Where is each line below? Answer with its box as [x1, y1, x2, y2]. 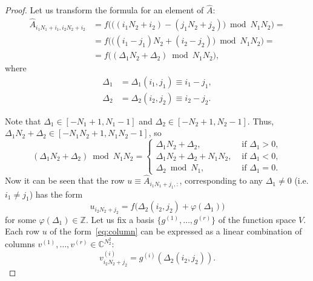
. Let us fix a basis [85, 213, 154, 225]
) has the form [29, 187, 83, 200]
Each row [5, 225, 40, 237]
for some [5, 213, 36, 225]
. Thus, [247, 114, 274, 127]
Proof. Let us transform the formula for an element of [5, 4, 204, 16]
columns [5, 237, 35, 250]
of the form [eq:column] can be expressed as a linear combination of [50, 225, 302, 237]
